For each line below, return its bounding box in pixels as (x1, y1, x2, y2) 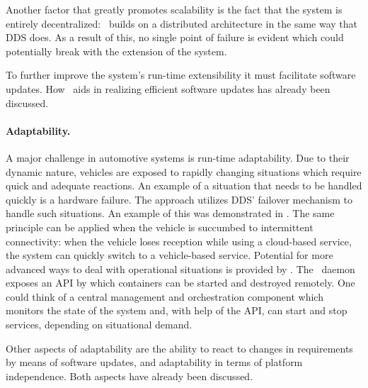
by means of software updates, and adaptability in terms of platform (6, 355, 303, 370)
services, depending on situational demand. (6, 317, 192, 332)
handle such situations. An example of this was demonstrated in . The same (6, 206, 335, 221)
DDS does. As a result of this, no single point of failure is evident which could (6, 30, 344, 45)
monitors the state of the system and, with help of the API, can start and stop (6, 303, 347, 318)
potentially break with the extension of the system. (6, 43, 227, 58)
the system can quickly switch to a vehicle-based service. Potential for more (6, 248, 333, 262)
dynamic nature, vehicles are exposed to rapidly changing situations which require (6, 164, 362, 179)
